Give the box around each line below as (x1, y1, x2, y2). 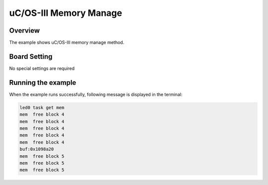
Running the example (9, 78, 76, 87)
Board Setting (9, 52, 53, 61)
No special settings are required (9, 65, 75, 71)
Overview (9, 26, 40, 35)
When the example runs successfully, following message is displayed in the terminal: (9, 91, 183, 97)
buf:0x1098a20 (19, 146, 54, 152)
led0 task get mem (19, 105, 65, 110)
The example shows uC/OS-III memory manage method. (9, 40, 125, 46)
